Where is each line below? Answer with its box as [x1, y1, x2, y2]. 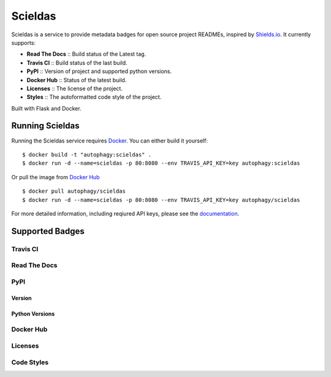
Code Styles [11, 358, 49, 367]
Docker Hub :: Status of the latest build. [26, 76, 127, 84]
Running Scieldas [11, 120, 80, 131]
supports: [11, 39, 36, 46]
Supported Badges [11, 226, 85, 236]
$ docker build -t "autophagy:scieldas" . [22, 151, 152, 158]
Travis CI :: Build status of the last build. [26, 59, 128, 66]
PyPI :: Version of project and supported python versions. [26, 68, 172, 75]
